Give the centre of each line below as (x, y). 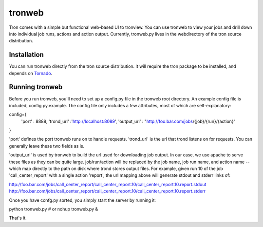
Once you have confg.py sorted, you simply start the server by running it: (82, 200)
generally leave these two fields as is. (47, 146)
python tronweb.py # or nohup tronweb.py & (54, 209)
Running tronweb (36, 87)
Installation (26, 55)
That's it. (18, 218)
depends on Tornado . (31, 73)
